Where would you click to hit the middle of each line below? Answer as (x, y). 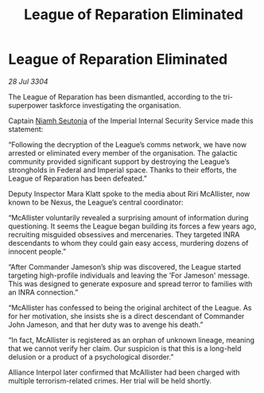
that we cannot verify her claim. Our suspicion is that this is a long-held (125, 348)
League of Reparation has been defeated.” (78, 178)
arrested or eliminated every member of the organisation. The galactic (123, 153)
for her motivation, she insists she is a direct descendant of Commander (126, 316)
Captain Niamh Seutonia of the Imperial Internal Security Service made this (131, 120)
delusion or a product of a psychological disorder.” (91, 356)
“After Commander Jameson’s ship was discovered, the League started (124, 267)
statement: (26, 129)
